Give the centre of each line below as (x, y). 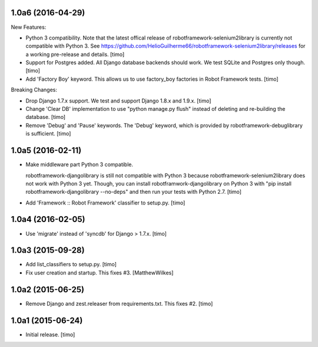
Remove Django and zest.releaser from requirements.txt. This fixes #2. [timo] (119, 303)
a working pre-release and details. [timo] (75, 54)
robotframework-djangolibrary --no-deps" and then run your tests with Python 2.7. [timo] (133, 192)
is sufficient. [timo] (48, 134)
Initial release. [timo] (50, 334)
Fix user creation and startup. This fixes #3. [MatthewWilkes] (100, 272)
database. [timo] (46, 117)
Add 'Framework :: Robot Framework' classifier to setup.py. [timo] (105, 203)
